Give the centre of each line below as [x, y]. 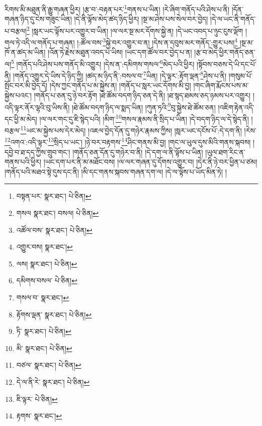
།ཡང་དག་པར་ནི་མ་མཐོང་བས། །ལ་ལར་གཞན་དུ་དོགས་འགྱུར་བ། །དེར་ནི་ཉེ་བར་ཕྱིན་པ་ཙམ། [150, 162]
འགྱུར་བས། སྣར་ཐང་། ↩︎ [45, 247]
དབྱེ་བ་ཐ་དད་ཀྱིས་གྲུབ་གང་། [37, 152]
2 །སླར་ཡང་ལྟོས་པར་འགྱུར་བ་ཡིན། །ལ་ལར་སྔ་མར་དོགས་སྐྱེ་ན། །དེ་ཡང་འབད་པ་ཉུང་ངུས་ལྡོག [135, 30]
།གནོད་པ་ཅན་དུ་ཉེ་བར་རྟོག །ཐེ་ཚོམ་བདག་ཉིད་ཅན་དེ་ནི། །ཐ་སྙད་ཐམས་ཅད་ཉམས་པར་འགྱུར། [142, 95]
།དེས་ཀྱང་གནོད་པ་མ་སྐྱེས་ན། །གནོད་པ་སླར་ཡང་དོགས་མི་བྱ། [120, 85]
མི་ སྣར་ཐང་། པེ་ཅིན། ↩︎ [44, 348]
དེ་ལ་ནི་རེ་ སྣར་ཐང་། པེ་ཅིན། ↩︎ [53, 381]
